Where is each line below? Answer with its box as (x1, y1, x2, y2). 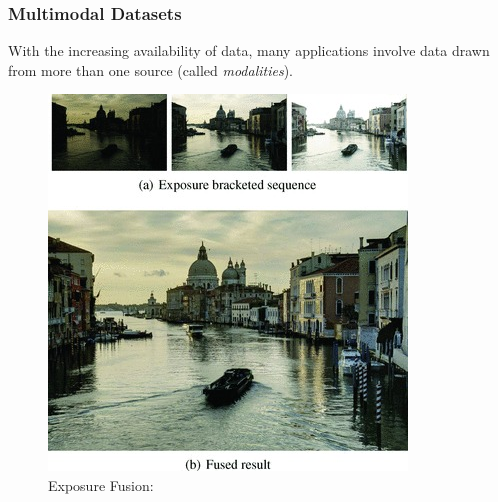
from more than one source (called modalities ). (8, 59, 293, 80)
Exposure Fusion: (48, 475, 154, 495)
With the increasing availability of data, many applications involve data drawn (8, 40, 490, 61)
